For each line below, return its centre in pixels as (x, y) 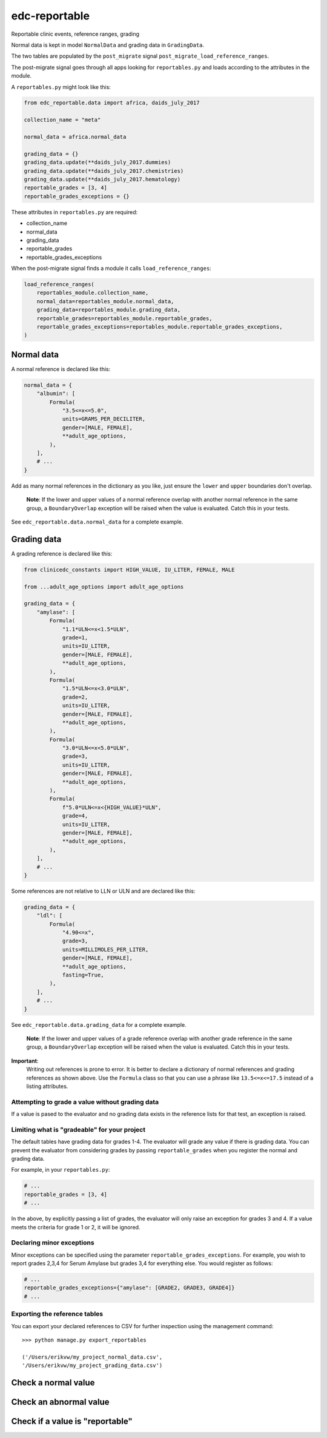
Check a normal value (53, 1383)
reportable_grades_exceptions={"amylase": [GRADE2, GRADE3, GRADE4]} (129, 1288)
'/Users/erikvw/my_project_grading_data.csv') (92, 1366)
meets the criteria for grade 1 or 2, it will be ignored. (76, 1227)
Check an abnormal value (60, 1402)
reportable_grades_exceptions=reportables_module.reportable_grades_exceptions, (160, 327)
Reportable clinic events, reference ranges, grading (75, 34)
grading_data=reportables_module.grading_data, (109, 310)
